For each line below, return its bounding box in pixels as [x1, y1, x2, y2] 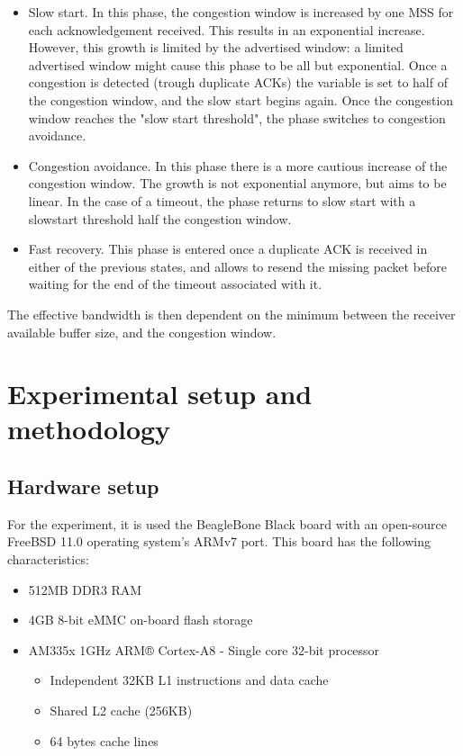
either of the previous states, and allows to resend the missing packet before [28, 256, 448, 275]
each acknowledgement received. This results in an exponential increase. [28, 20, 425, 39]
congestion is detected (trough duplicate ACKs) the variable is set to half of [28, 73, 448, 92]
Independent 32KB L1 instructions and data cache [50, 670, 329, 689]
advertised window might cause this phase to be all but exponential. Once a [28, 55, 448, 74]
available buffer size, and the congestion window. [7, 322, 277, 341]
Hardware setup [7, 472, 159, 500]
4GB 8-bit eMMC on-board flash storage [28, 610, 253, 629]
